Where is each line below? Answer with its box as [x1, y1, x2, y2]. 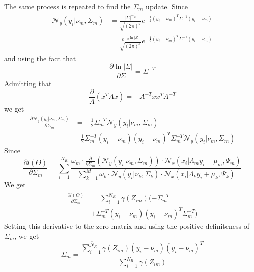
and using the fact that [4, 52, 76, 63]
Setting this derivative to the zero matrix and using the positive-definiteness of [4, 221, 249, 231]
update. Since [146, 1, 188, 11]
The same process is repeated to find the [4, 1, 131, 11]
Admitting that [4, 78, 52, 89]
